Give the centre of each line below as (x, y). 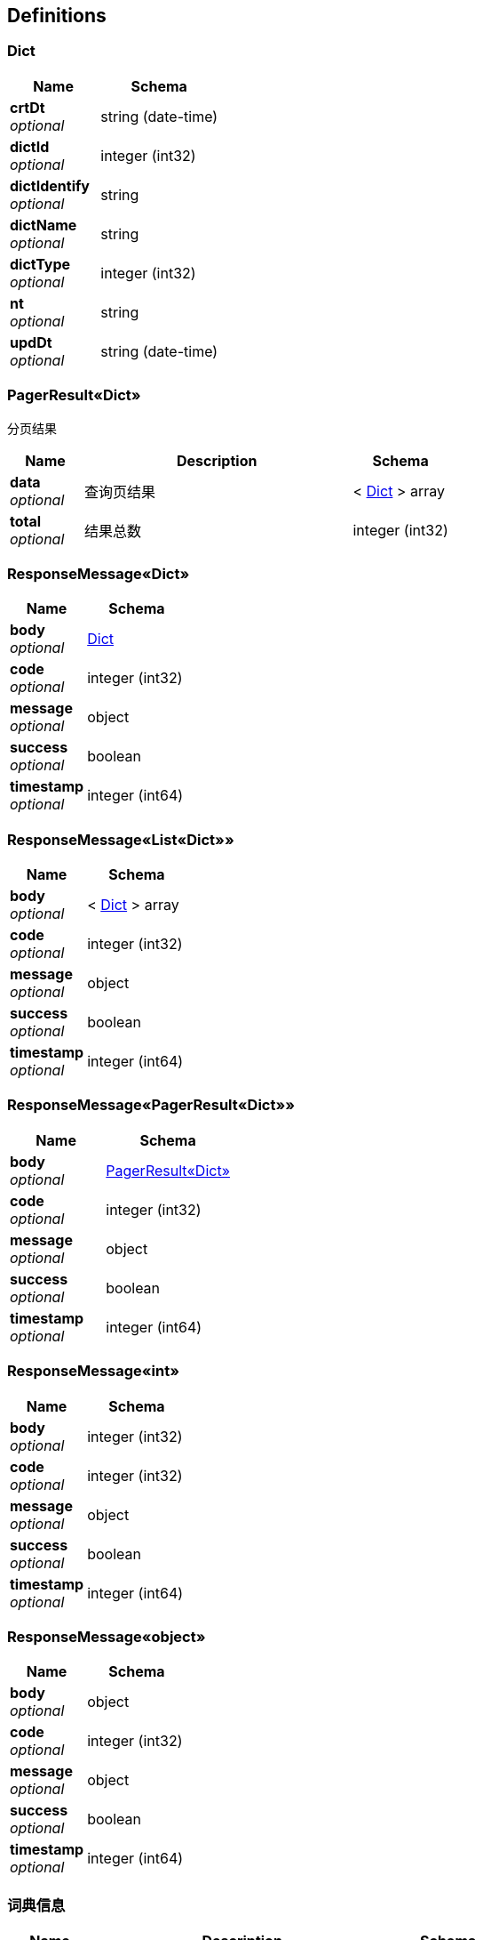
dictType (40, 264)
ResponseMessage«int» (93, 1371)
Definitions (57, 16)
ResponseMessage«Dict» (99, 573)
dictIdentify (50, 185)
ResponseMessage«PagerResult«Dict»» (151, 1105)
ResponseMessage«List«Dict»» (121, 839)
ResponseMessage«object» (107, 1636)
